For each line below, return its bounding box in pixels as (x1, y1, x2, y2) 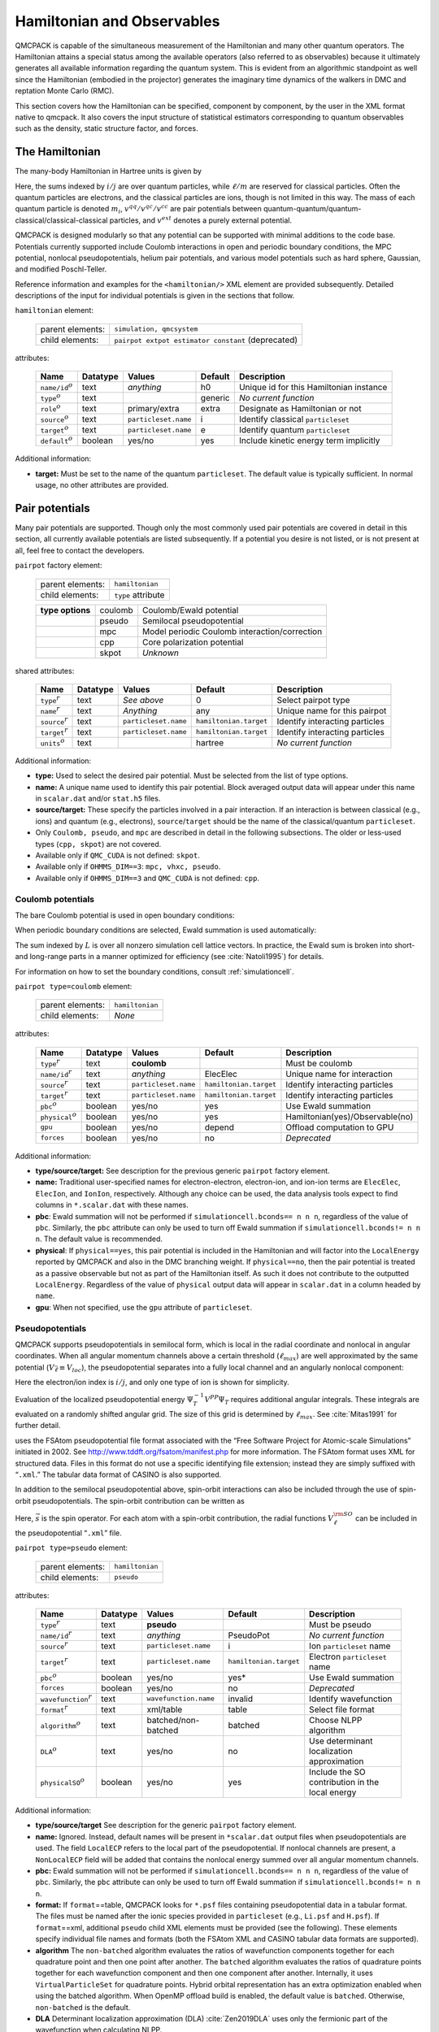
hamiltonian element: (15, 306, 93, 315)
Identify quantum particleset (238, 424, 351, 436)
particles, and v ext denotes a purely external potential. (109, 215, 293, 225)
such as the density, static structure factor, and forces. (15, 124, 198, 133)
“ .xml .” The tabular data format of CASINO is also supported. (15, 1470, 222, 1479)
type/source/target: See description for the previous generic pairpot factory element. (35, 1166, 330, 1176)
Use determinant (309, 1735, 373, 1747)
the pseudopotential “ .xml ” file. (15, 1528, 122, 1538)
